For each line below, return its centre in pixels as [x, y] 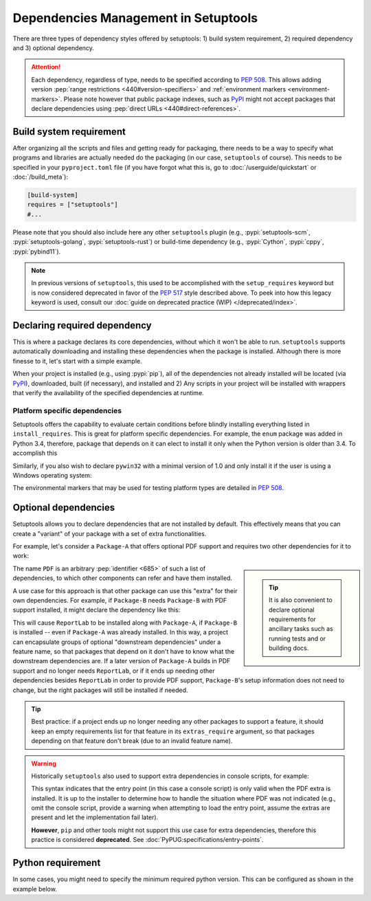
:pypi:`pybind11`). [37, 252]
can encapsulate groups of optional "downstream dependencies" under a [117, 642]
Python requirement [57, 863]
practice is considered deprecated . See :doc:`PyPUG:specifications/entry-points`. [147, 840]
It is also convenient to [301, 600]
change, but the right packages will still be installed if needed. [100, 690]
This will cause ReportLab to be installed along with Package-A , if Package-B [125, 623]
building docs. [289, 648]
